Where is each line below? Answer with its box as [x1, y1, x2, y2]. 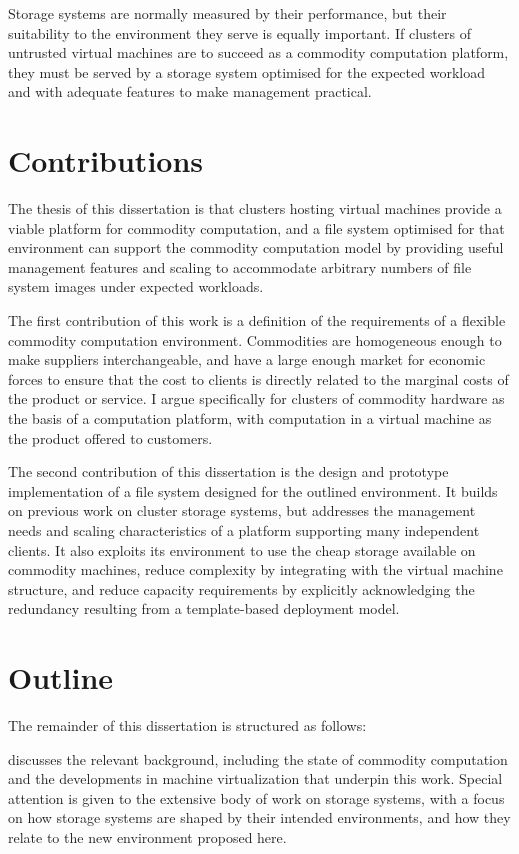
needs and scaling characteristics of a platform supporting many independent [8, 520, 480, 540]
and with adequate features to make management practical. [8, 81, 372, 102]
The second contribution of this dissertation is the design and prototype [8, 461, 449, 482]
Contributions [8, 140, 204, 181]
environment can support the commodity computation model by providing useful [8, 237, 504, 258]
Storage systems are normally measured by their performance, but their [8, 3, 447, 23]
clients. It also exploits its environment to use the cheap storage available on [8, 539, 476, 560]
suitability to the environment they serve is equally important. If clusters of [8, 22, 471, 43]
